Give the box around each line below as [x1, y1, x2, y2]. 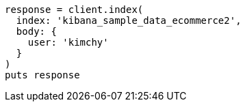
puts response [5, 70, 80, 80]
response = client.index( [5, 4, 144, 15]
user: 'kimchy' [27, 37, 109, 48]
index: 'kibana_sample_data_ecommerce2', [16, 15, 242, 26]
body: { [16, 26, 57, 37]
